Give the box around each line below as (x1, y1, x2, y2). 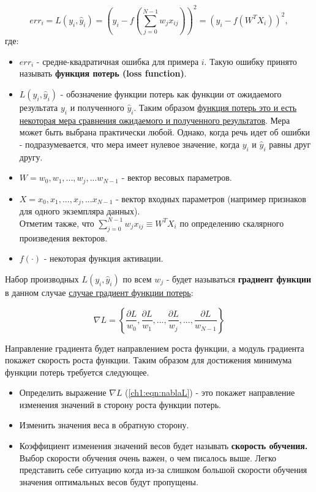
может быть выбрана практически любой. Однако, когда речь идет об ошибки (19, 126, 310, 138)
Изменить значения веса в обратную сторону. (19, 418, 189, 431)
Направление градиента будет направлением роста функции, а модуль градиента (5, 341, 304, 354)
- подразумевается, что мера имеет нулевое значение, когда (19, 138, 239, 151)
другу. (19, 150, 43, 163)
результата (19, 101, 58, 114)
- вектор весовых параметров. (121, 171, 232, 184)
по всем (122, 272, 152, 285)
